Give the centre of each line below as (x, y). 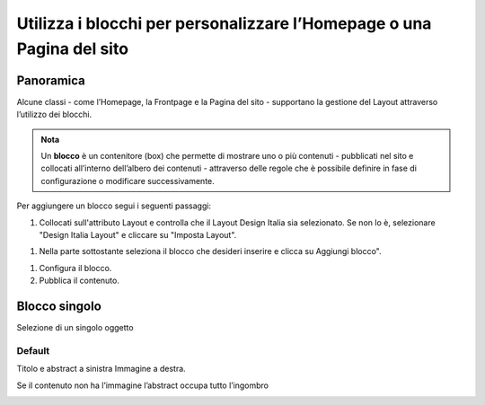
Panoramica (51, 80)
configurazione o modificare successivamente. (128, 180)
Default (33, 350)
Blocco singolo (59, 306)
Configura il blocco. (75, 268)
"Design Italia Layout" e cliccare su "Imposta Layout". (138, 234)
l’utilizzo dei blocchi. (54, 114)
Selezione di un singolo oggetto (75, 328)
